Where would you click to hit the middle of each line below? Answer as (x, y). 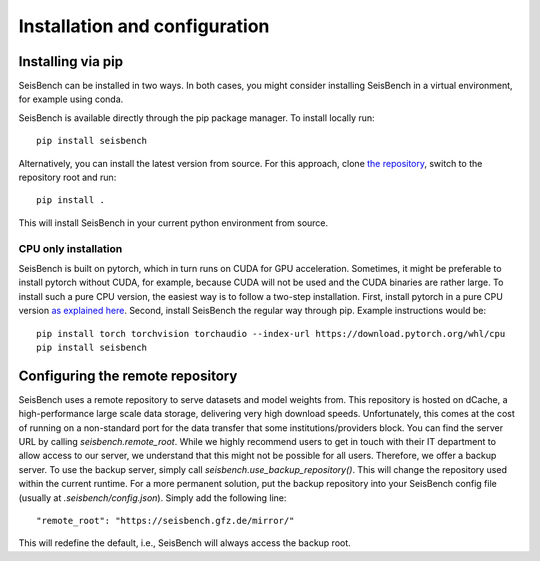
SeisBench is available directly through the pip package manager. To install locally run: (196, 117)
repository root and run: (67, 177)
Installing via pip (71, 61)
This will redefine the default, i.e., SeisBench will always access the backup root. (185, 543)
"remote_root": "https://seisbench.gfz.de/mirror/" (165, 520)
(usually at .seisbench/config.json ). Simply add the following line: (152, 497)
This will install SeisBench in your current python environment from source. (173, 222)
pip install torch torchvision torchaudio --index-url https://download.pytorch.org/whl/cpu (271, 333)
